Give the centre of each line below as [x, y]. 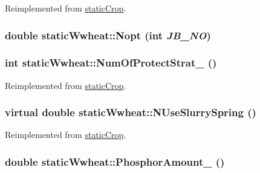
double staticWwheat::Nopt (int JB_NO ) [108, 35]
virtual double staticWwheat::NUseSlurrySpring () [131, 112]
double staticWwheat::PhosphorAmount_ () [115, 161]
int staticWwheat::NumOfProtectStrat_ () [111, 63]
